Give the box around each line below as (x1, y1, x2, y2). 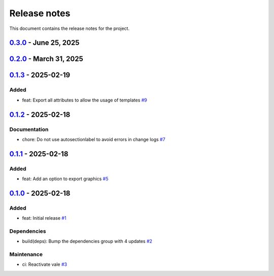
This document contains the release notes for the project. (9, 25, 129, 31)
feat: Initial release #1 (22, 215, 66, 221)
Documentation (9, 126, 49, 133)
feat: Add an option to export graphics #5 (22, 176, 109, 182)
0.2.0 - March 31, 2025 (9, 55, 83, 63)
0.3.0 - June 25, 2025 (9, 39, 80, 47)
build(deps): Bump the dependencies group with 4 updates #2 (22, 238, 152, 245)
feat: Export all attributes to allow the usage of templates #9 (22, 97, 147, 103)
